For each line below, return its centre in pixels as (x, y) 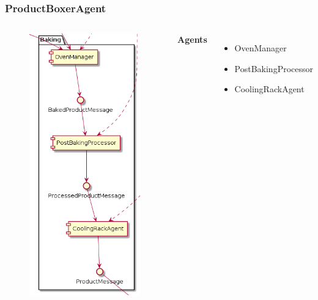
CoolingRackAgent (269, 89)
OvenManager (261, 48)
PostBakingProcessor (274, 68)
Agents (192, 39)
